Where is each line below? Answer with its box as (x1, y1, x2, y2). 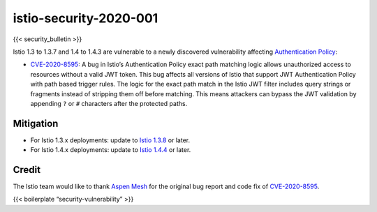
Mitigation (13, 117, 59, 129)
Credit (13, 164, 41, 176)
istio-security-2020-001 (13, 10, 158, 26)
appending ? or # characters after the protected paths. (30, 99, 188, 107)
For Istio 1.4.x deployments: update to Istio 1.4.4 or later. (30, 146, 191, 154)
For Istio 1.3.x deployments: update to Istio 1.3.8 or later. (30, 136, 191, 144)
